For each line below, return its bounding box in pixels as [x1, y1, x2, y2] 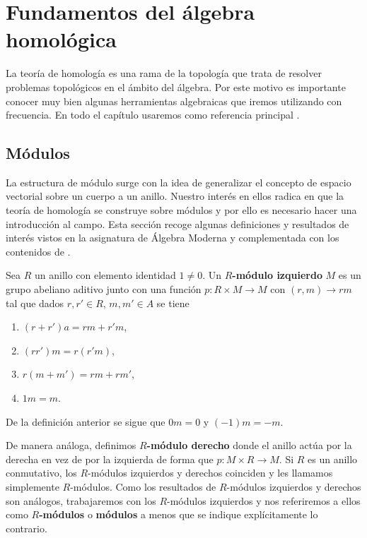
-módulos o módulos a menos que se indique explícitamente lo [39, 507, 318, 522]
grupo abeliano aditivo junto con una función [6, 282, 202, 297]
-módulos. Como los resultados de [70, 479, 216, 494]
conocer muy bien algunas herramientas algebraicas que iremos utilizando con [6, 93, 342, 108]
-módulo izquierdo [232, 268, 322, 282]
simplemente [6, 479, 59, 494]
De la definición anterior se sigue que [6, 414, 165, 429]
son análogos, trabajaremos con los [6, 493, 156, 508]
